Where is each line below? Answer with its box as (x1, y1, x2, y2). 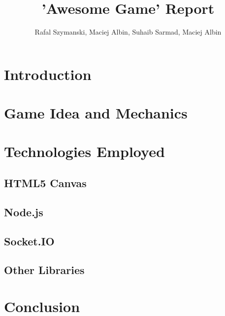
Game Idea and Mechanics (4, 103, 188, 123)
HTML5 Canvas (4, 175, 87, 191)
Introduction (4, 64, 92, 84)
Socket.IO (4, 233, 55, 248)
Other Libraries (4, 262, 85, 277)
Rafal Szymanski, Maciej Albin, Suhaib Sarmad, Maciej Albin (34, 27, 222, 37)
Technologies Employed (4, 141, 165, 161)
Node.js (4, 204, 43, 219)
